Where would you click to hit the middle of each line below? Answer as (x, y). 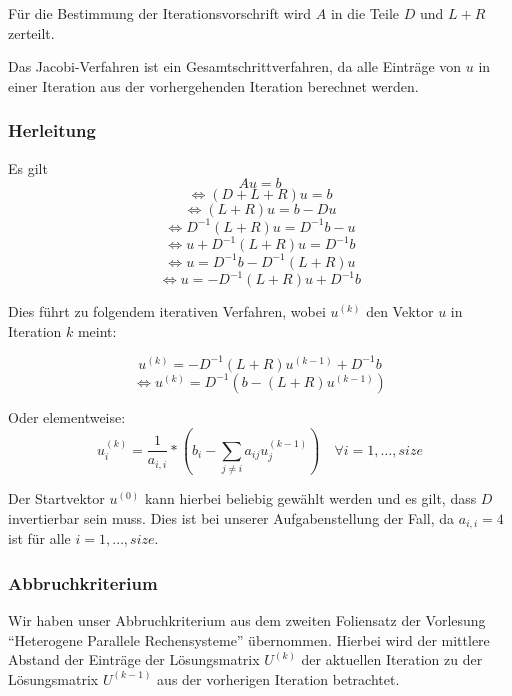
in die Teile (365, 13)
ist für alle (39, 538)
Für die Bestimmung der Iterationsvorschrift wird (160, 13)
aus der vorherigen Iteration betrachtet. (278, 678)
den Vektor (400, 311)
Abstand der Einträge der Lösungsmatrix (134, 659)
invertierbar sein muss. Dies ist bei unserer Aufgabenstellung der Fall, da (231, 517)
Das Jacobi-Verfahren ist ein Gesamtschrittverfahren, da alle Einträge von (235, 66)
